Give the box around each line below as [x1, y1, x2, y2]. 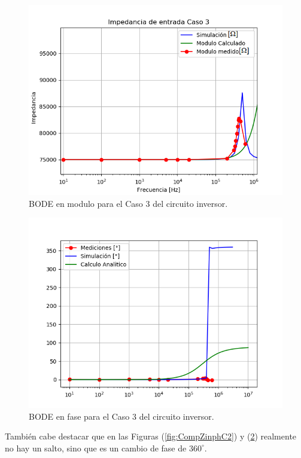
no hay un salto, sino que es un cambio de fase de [5, 441, 187, 454]
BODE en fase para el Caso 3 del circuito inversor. [29, 410, 214, 422]
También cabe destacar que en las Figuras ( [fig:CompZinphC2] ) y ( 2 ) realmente [5, 430, 297, 442]
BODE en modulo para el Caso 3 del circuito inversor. [29, 197, 228, 209]
